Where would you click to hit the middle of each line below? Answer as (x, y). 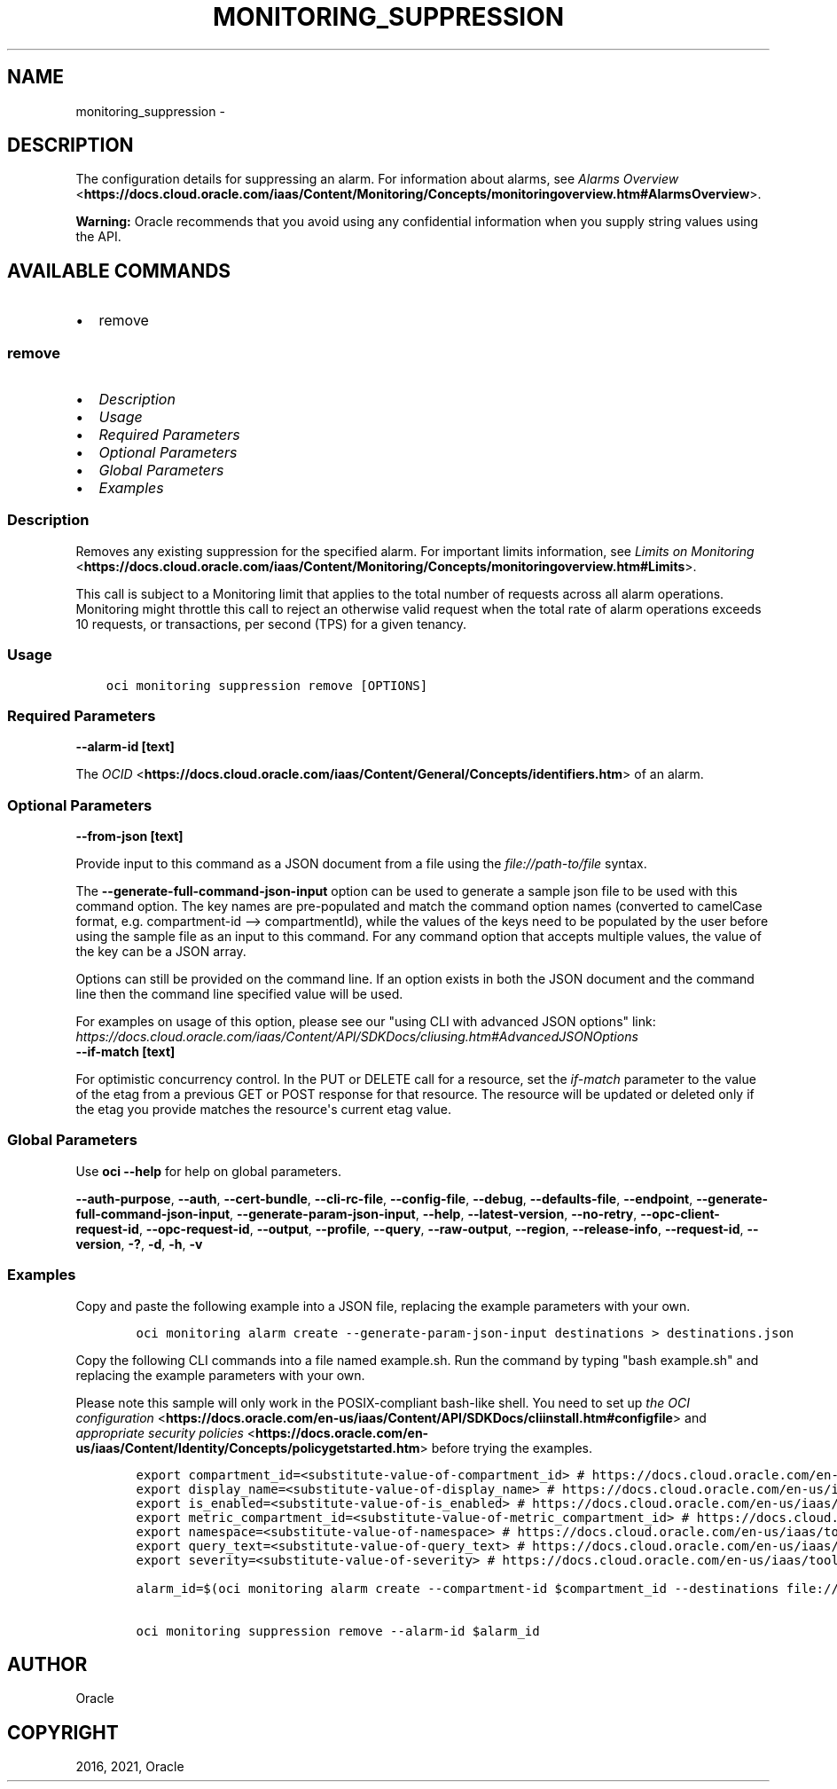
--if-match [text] (125, 1052)
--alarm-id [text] (125, 747)
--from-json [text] (129, 836)
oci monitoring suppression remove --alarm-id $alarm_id (338, 1631)
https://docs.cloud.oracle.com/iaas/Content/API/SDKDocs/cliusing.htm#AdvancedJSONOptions (357, 1037)
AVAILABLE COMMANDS (119, 271)
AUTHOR (47, 1664)
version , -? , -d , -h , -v (139, 1244)
